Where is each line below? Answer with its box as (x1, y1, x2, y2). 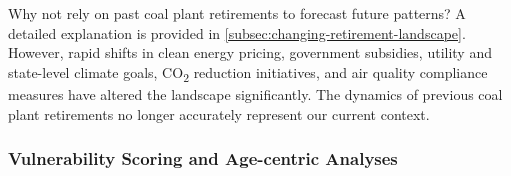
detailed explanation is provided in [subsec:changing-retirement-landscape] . (8, 22, 466, 43)
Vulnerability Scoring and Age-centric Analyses (8, 146, 398, 171)
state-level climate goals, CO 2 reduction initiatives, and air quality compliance (8, 61, 488, 85)
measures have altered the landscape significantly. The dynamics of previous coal (8, 83, 503, 104)
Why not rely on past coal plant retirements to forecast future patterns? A (8, 3, 466, 23)
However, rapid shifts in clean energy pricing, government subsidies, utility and (8, 42, 492, 63)
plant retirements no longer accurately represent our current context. (8, 103, 430, 124)
